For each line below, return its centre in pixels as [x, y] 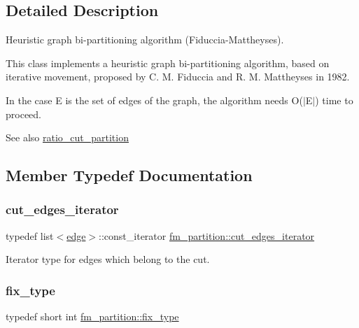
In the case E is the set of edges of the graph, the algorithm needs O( [154, 100]
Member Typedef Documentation [129, 175]
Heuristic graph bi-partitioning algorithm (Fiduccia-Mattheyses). [145, 40]
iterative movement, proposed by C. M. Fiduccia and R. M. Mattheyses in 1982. [178, 77]
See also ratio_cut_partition [67, 137]
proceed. [23, 114]
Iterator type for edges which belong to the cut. [108, 259]
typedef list [30, 235]
